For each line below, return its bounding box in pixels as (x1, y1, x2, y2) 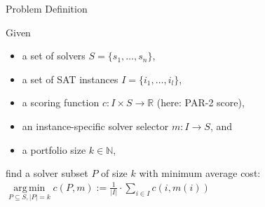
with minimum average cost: (139, 166, 261, 180)
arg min (13, 183, 46, 193)
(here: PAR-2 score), (156, 95, 245, 110)
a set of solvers (22, 48, 86, 63)
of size (101, 166, 128, 180)
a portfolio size (22, 142, 86, 157)
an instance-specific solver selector (22, 118, 169, 133)
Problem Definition (6, 1, 88, 15)
